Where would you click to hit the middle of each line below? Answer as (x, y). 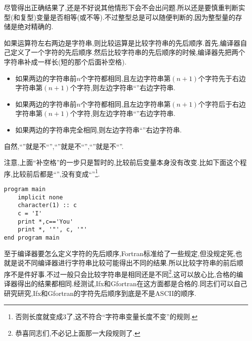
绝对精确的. (35, 26)
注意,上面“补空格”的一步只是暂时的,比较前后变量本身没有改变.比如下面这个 (122, 162)
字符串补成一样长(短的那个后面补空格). (65, 61)
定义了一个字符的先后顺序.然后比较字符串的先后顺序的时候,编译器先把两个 (128, 52)
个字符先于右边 (222, 78)
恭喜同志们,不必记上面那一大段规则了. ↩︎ (78, 333)
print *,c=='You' (46, 221)
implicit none (40, 197)
